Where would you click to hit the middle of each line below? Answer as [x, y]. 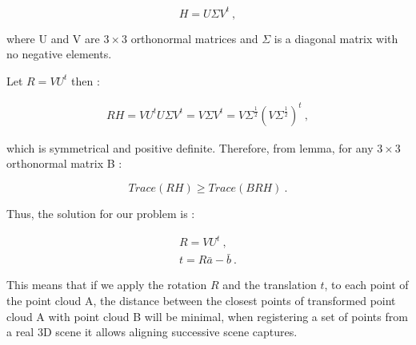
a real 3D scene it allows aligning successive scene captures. [152, 332]
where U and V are [53, 38]
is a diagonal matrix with [336, 38]
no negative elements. [59, 54]
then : [86, 80]
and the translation [270, 285]
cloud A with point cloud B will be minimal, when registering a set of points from [207, 316]
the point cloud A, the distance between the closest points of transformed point [201, 300]
